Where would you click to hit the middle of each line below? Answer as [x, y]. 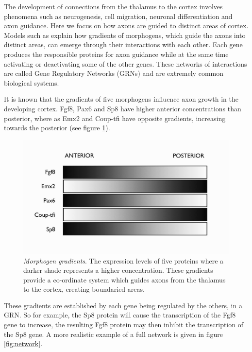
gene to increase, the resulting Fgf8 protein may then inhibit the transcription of [124, 325]
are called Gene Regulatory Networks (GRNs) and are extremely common [114, 73]
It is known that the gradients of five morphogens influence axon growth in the [121, 99]
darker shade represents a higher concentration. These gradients [118, 270]
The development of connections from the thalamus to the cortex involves [113, 6]
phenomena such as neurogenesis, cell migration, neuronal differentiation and [118, 16]
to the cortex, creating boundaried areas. [84, 289]
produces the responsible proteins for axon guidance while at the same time [116, 54]
